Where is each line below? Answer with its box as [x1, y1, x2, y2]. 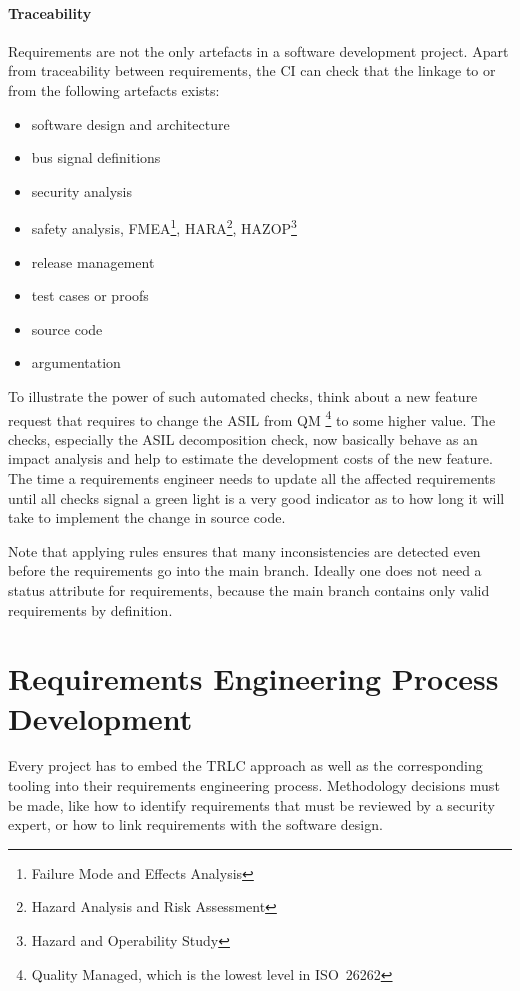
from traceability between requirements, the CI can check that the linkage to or [8, 60, 496, 81]
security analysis [31, 180, 133, 201]
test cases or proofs [31, 285, 149, 306]
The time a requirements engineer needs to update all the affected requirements [8, 468, 496, 489]
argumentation [31, 352, 121, 373]
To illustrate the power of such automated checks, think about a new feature [8, 385, 478, 406]
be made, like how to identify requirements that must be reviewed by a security [8, 794, 495, 815]
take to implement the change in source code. [8, 507, 286, 528]
